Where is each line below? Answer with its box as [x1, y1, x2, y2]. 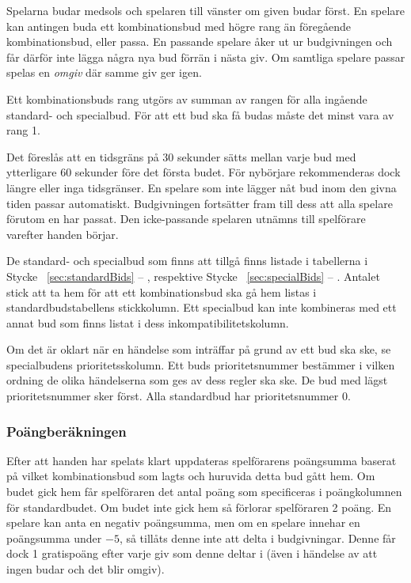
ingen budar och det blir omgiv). [6, 561, 165, 577]
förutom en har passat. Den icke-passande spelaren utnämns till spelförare [6, 210, 366, 227]
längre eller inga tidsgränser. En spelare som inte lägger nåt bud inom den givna [6, 179, 397, 195]
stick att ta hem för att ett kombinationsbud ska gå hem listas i [6, 283, 317, 300]
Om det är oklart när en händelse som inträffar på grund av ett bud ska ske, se [6, 341, 391, 358]
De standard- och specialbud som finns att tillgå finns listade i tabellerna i [6, 252, 368, 269]
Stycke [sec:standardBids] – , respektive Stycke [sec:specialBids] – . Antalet [6, 267, 380, 284]
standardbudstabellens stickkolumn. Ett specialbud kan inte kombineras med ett [6, 299, 397, 316]
